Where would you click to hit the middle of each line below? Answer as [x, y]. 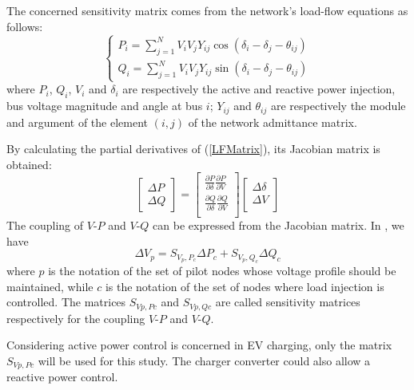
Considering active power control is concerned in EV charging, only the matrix [199, 345]
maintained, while [50, 286]
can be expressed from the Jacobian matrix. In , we [279, 225]
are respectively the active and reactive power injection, [259, 89]
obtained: [29, 164]
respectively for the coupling [76, 318]
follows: [25, 26]
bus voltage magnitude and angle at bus [105, 106]
